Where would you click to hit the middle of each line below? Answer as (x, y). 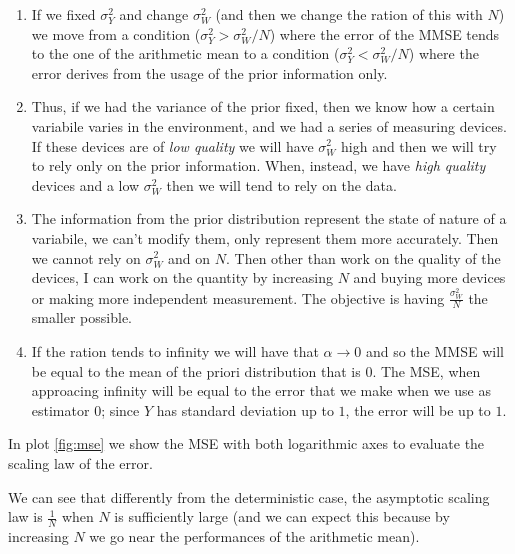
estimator (60, 409)
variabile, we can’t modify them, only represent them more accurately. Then (265, 237)
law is (25, 516)
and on (189, 257)
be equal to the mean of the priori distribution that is (196, 370)
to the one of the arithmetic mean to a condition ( (185, 53)
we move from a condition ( (116, 33)
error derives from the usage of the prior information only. (209, 72)
